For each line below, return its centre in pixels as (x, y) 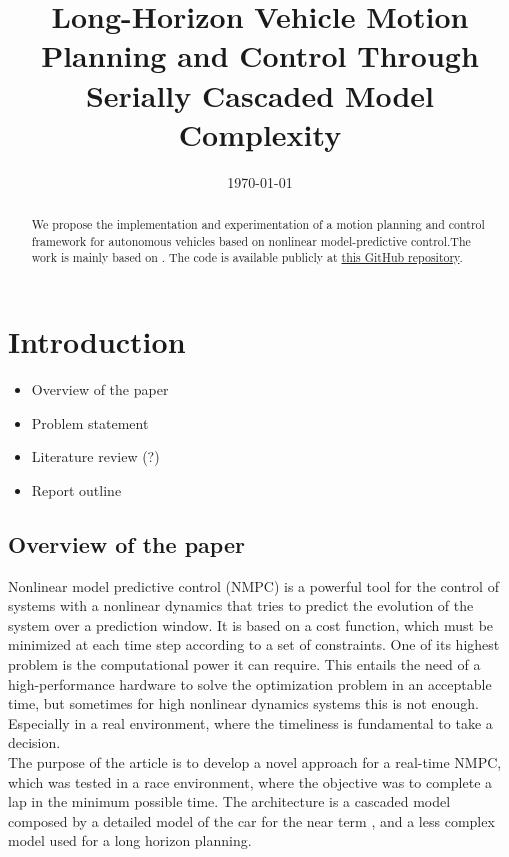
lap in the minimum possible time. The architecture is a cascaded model (229, 801)
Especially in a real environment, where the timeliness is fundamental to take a (250, 722)
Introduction (97, 341)
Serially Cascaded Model (260, 94)
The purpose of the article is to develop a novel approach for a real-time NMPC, (255, 761)
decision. (34, 742)
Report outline (76, 489)
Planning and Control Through (260, 55)
